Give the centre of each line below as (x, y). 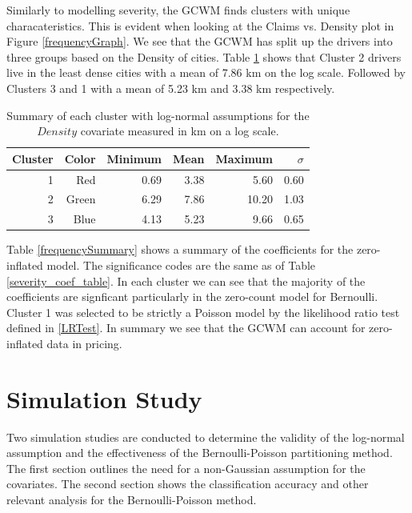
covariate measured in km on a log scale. (180, 131)
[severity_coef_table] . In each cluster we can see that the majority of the (186, 281)
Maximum (244, 158)
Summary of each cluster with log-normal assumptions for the (158, 115)
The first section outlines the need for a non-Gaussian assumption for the (186, 468)
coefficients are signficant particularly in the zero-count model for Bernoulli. (192, 297)
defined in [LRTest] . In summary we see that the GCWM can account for (186, 328)
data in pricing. (84, 343)
